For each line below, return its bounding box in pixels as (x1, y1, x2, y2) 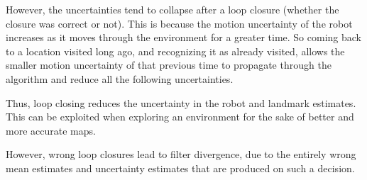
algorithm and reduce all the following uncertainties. (6, 71, 234, 86)
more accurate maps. (6, 123, 96, 137)
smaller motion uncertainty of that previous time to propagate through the (6, 57, 332, 72)
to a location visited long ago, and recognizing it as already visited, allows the (6, 43, 345, 58)
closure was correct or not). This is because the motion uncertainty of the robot (6, 16, 353, 30)
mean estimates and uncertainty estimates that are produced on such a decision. (6, 160, 355, 175)
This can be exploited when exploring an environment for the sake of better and (6, 109, 354, 124)
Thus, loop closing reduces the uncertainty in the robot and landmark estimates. (6, 95, 356, 110)
